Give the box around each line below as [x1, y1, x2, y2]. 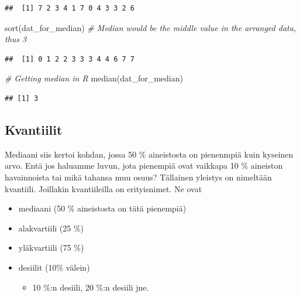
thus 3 [5, 33, 27, 45]
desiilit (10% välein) [18, 261, 90, 273]
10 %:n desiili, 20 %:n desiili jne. [32, 281, 149, 293]
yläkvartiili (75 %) [18, 241, 84, 254]
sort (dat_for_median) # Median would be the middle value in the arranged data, [5, 21, 296, 33]
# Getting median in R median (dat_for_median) [5, 72, 183, 84]
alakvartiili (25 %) [18, 221, 84, 234]
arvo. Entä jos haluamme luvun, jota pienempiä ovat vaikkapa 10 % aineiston [5, 159, 283, 172]
